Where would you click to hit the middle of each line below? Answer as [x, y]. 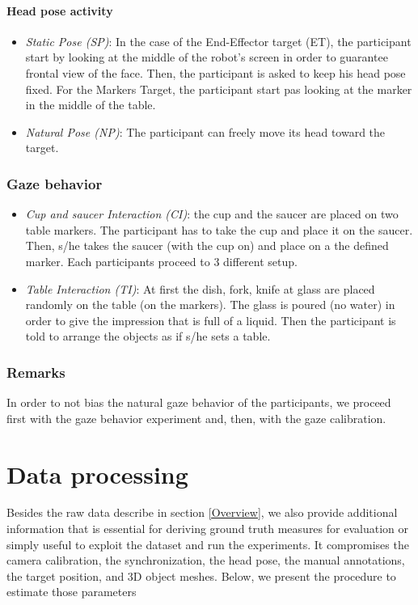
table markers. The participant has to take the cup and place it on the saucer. [219, 229]
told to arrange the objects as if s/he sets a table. [148, 336]
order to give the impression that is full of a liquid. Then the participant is [211, 320]
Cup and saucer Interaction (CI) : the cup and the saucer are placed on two [212, 214]
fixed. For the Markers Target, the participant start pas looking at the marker [219, 89]
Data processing [97, 474]
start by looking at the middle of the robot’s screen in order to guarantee [207, 57]
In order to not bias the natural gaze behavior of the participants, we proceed [199, 402]
